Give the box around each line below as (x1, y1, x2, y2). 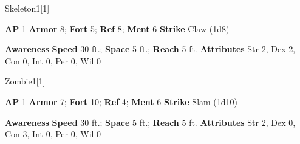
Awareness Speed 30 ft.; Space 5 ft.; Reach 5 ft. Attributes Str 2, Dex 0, (5, 115, 296, 128)
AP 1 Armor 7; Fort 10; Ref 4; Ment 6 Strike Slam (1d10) (5, 95, 238, 108)
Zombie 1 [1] (5, 75, 46, 87)
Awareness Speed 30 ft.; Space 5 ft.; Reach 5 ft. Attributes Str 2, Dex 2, (5, 43, 296, 55)
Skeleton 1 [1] (5, 2, 50, 14)
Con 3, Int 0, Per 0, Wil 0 (5, 128, 101, 140)
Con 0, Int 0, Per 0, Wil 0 (5, 54, 101, 67)
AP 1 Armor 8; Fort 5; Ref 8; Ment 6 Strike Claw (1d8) (5, 22, 230, 35)
